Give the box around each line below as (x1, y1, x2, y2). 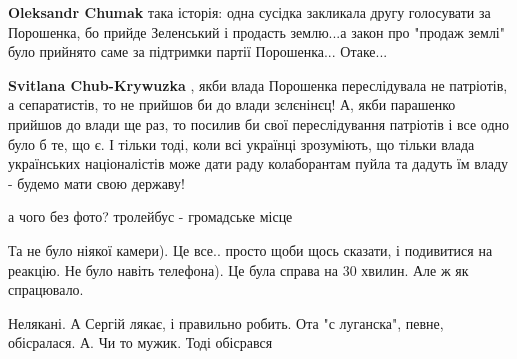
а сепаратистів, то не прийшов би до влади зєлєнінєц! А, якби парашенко (8, 94, 456, 115)
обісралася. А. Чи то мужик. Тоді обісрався (8, 332, 273, 353)
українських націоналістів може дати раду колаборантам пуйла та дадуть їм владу (8, 153, 509, 174)
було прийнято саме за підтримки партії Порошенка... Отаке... (8, 41, 388, 62)
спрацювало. (8, 279, 84, 300)
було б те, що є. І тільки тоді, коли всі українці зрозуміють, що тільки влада (8, 133, 475, 154)
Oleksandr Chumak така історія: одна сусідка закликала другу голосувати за (8, 2, 491, 22)
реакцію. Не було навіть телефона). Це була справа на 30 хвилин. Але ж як (8, 259, 469, 280)
